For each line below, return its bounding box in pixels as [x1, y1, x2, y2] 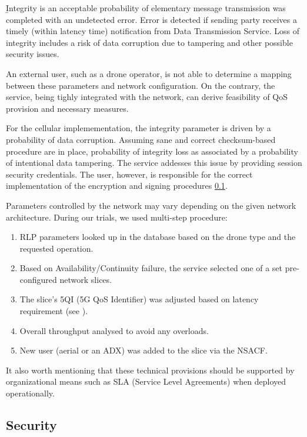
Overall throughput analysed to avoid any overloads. [19, 324, 209, 336]
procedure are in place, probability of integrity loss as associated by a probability [6, 145, 298, 157]
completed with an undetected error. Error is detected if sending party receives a [6, 13, 297, 25]
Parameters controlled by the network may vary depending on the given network [6, 199, 296, 211]
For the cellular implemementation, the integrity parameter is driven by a [6, 122, 271, 134]
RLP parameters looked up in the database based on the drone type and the [19, 231, 296, 243]
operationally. [6, 387, 55, 399]
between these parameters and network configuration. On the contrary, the [6, 79, 275, 91]
